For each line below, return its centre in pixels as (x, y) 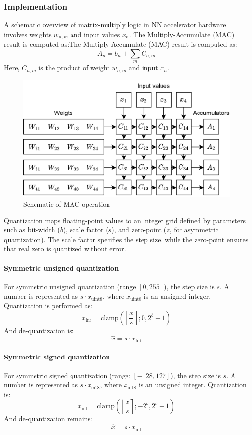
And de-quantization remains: (48, 419)
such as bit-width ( (32, 230)
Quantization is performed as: (48, 306)
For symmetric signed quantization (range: (67, 375)
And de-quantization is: (39, 330)
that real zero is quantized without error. (65, 249)
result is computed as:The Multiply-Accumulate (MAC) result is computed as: (121, 44)
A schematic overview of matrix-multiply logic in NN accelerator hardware (115, 25)
